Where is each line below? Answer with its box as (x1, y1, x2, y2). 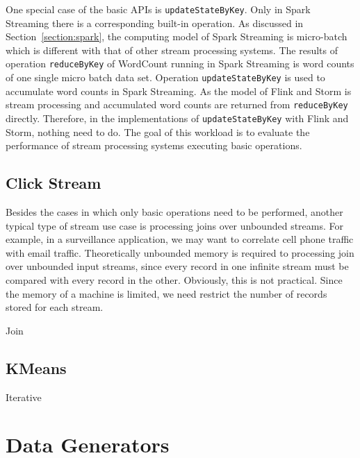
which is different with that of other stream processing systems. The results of (6, 42, 338, 57)
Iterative (6, 389, 42, 404)
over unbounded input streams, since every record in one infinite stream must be (6, 259, 349, 273)
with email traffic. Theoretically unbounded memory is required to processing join (6, 245, 354, 260)
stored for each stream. (6, 300, 104, 314)
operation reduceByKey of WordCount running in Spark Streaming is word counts (6, 56, 354, 71)
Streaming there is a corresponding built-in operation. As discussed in (6, 15, 304, 30)
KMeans (6, 357, 67, 378)
